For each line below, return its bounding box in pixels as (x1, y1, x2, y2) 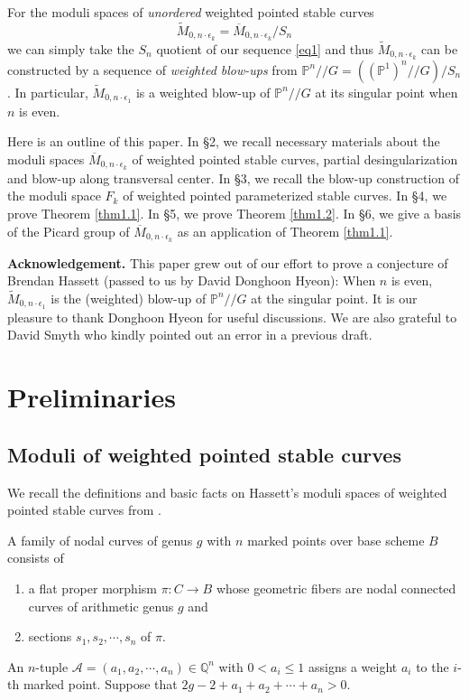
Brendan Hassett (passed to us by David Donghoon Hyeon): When (7, 271, 376, 290)
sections (28, 627, 72, 646)
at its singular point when (315, 82, 458, 101)
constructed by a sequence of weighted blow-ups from (7, 60, 298, 79)
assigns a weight (308, 657, 398, 676)
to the (416, 657, 449, 676)
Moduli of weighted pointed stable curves (7, 440, 401, 468)
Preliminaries (7, 378, 176, 415)
